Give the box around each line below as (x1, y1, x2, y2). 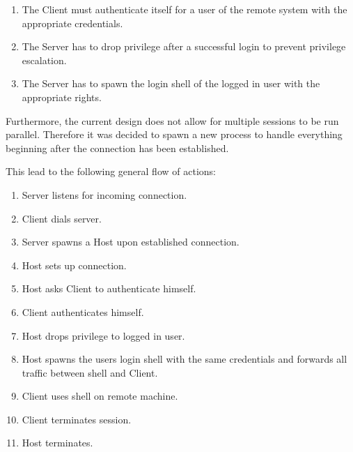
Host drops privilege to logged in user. (22, 328, 185, 342)
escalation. (22, 52, 67, 67)
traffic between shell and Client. (22, 365, 158, 379)
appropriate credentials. (22, 15, 123, 30)
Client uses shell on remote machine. (22, 389, 178, 403)
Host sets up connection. (22, 257, 127, 272)
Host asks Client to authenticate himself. (22, 281, 196, 296)
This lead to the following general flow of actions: (6, 164, 216, 179)
